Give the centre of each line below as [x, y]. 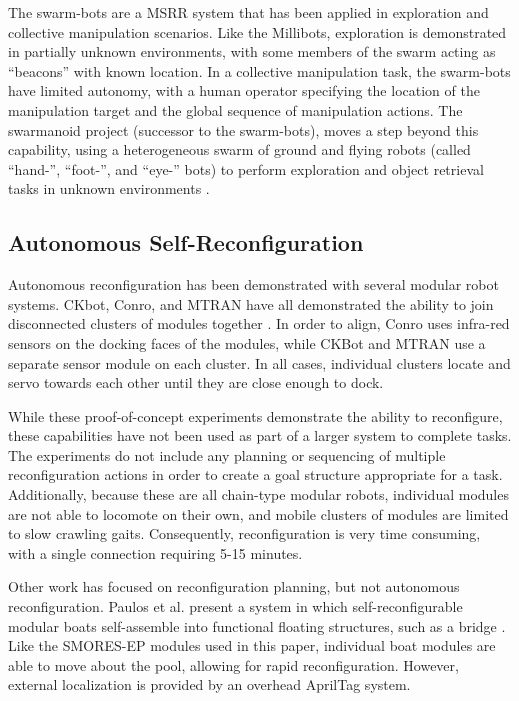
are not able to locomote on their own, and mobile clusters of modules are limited [258, 513]
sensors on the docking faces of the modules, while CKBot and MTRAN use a [247, 342]
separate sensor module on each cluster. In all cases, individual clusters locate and [259, 362]
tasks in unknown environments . [109, 188]
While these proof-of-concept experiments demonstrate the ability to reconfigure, [255, 415]
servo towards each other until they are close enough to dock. [196, 382]
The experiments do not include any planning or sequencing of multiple [227, 454]
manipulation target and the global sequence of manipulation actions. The [235, 109]
